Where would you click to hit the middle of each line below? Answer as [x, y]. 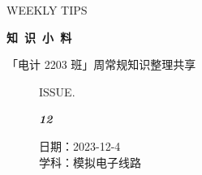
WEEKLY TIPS [47, 10]
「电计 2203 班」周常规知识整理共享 [101, 64]
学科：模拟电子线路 [90, 162]
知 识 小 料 [39, 37]
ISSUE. [57, 91]
